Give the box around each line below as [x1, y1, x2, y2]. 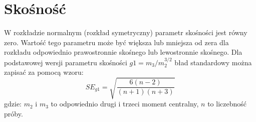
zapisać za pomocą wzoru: [4, 67, 84, 77]
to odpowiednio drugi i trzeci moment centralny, [51, 98, 199, 109]
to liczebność [207, 98, 247, 109]
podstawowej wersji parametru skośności [4, 57, 127, 67]
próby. [4, 108, 23, 119]
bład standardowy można [174, 57, 252, 67]
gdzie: [4, 98, 22, 109]
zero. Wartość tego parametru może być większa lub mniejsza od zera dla [4, 37, 229, 47]
